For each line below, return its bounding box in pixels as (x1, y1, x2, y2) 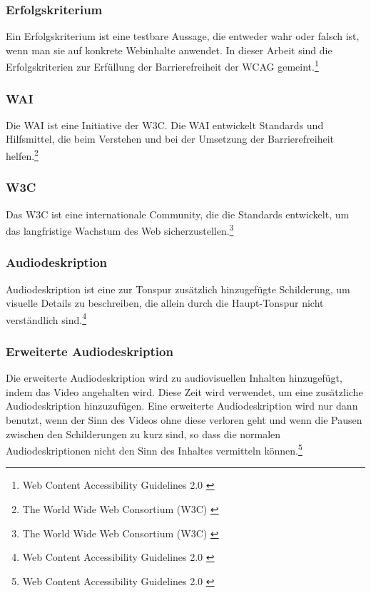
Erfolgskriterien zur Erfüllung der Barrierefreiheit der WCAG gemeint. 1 (6, 57, 319, 74)
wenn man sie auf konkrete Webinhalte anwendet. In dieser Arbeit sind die (6, 42, 332, 57)
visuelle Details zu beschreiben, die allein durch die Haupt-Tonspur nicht (6, 295, 324, 310)
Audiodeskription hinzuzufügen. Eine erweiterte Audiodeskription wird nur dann (6, 398, 358, 413)
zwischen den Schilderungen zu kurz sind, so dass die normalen (6, 426, 281, 441)
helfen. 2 (6, 146, 39, 163)
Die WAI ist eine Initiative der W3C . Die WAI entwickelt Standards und (6, 117, 324, 132)
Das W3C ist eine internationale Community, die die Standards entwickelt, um (6, 206, 350, 221)
